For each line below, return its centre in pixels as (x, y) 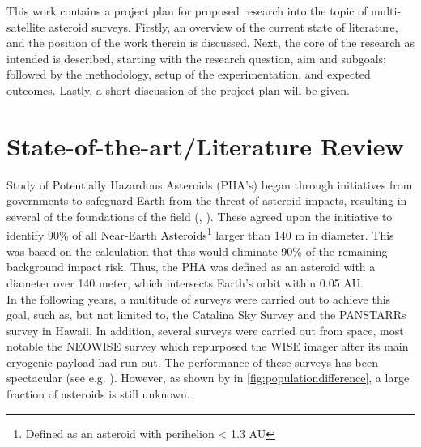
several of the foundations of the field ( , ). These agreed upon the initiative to (200, 216)
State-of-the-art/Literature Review (205, 145)
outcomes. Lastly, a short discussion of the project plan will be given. (178, 89)
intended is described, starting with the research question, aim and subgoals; (196, 58)
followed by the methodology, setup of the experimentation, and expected (189, 74)
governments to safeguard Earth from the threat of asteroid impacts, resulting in (207, 200)
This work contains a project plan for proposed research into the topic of (187, 11)
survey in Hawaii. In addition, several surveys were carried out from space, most (205, 330)
